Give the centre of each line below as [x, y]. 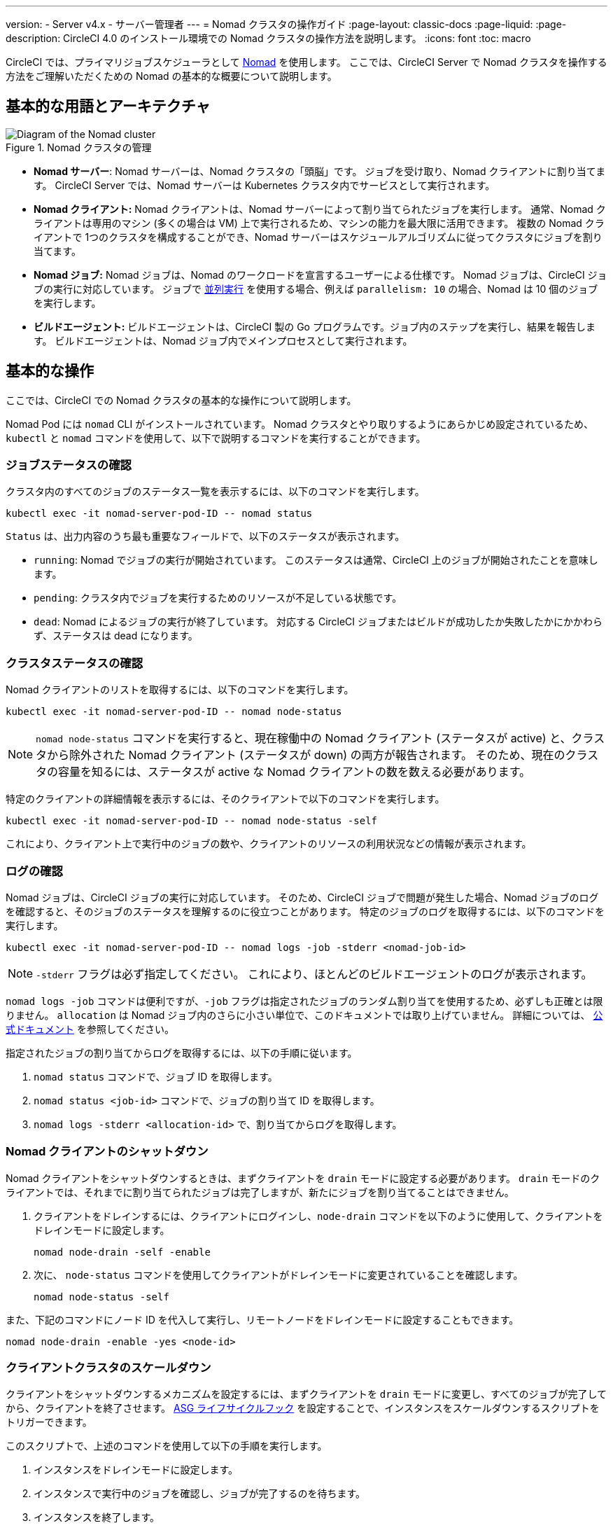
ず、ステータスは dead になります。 [116, 636]
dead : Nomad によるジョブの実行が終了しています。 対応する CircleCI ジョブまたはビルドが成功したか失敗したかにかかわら [318, 622]
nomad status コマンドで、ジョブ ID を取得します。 [156, 1076]
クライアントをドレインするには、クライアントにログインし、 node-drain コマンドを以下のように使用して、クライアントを [318, 1216]
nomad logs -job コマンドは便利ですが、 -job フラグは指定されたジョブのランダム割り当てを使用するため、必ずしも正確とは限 [304, 1001]
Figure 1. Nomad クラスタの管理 [79, 147]
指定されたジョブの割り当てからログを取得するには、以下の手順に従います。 [182, 1053]
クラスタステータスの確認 [74, 663]
